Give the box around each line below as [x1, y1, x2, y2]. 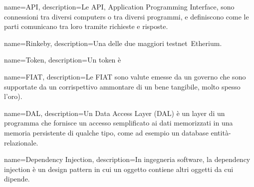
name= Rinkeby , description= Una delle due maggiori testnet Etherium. [4, 37, 222, 48]
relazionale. [4, 137, 38, 147]
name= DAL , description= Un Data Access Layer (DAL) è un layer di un [4, 107, 225, 118]
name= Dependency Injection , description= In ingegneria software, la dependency [4, 154, 251, 164]
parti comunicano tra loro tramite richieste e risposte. [4, 21, 168, 31]
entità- [211, 127, 231, 137]
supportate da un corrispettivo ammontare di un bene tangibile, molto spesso [4, 81, 241, 91]
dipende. [4, 173, 30, 184]
